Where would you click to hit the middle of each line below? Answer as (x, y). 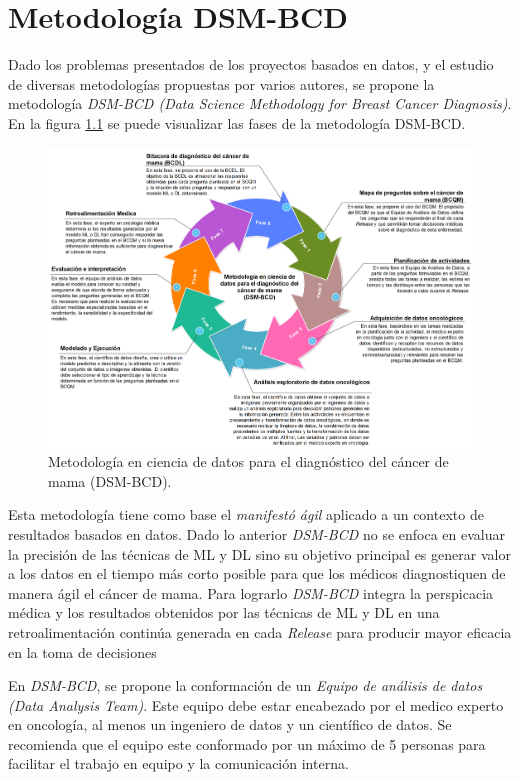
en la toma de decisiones (82, 651)
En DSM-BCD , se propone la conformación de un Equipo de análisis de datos (245, 685)
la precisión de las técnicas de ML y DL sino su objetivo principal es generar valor (259, 553)
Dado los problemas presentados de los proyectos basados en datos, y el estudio (251, 64)
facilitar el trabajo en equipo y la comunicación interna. (178, 763)
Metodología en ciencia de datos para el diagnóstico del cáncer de (248, 461)
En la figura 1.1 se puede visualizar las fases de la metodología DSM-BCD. (237, 122)
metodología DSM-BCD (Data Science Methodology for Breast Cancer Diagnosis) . (260, 103)
